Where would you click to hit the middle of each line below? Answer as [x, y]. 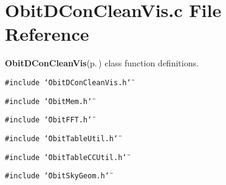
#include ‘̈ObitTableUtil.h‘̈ [62, 138]
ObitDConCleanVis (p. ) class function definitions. [102, 63]
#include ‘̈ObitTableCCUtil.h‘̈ [66, 157]
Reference [47, 34]
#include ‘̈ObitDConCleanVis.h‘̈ [68, 82]
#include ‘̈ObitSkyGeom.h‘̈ [57, 176]
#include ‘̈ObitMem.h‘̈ [49, 101]
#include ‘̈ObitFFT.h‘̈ [49, 120]
